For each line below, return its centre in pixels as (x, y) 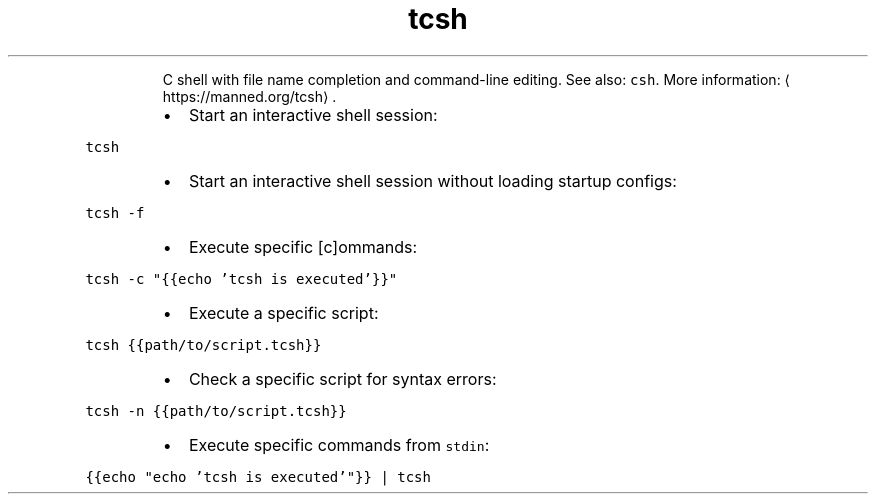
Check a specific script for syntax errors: (342, 378)
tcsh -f (115, 212)
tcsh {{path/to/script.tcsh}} (203, 344)
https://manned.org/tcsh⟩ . (249, 96)
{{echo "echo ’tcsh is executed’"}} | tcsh (258, 476)
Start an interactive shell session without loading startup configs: (432, 180)
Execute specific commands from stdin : (339, 444)
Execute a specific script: (283, 312)
